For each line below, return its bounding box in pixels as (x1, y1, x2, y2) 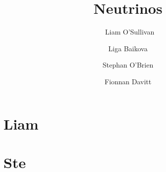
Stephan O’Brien (102, 60, 154, 70)
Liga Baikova (108, 43, 148, 53)
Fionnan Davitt (104, 76, 152, 86)
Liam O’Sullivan (105, 27, 155, 37)
